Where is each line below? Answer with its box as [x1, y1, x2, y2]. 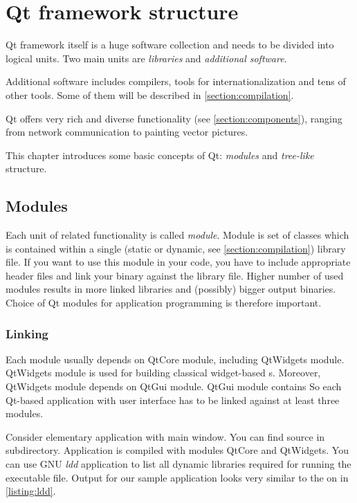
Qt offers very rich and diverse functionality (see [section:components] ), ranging [6, 111, 342, 125]
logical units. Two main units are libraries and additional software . [6, 51, 287, 65]
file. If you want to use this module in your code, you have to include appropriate [6, 255, 351, 269]
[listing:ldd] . [6, 484, 56, 498]
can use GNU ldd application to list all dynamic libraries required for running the [6, 457, 351, 471]
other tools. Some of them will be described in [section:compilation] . [6, 87, 294, 102]
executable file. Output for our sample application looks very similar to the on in [6, 470, 349, 484]
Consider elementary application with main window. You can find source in [6, 429, 325, 443]
